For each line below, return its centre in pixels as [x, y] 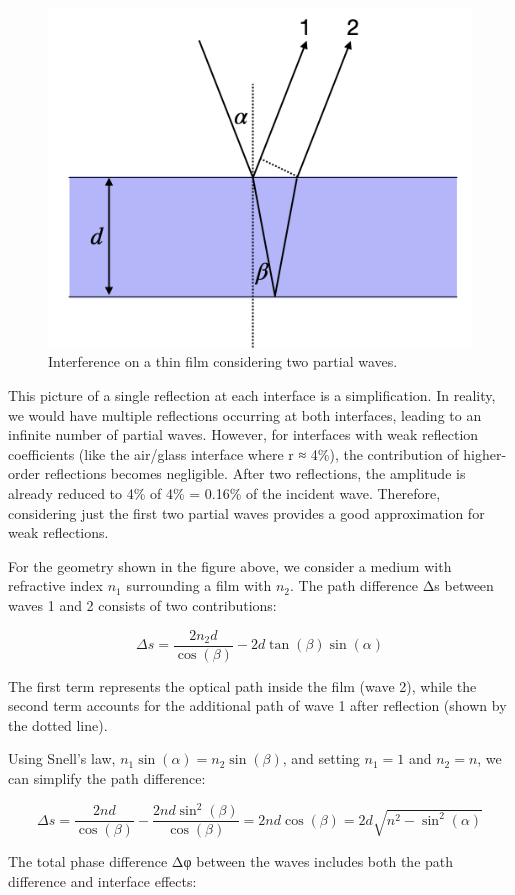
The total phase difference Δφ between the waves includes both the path [231, 861]
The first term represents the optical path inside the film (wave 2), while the [242, 685]
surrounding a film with [199, 585]
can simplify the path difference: [107, 778]
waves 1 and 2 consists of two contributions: [142, 604]
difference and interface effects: [102, 880]
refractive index [55, 585]
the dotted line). [58, 724]
